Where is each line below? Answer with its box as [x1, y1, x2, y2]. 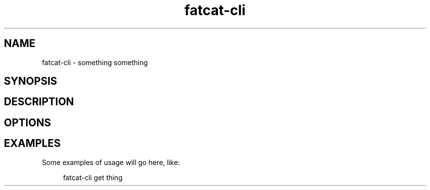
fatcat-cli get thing [63, 173, 123, 182]
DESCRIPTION [4, 95, 74, 108]
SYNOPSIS [4, 75, 57, 88]
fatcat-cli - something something [42, 58, 148, 67]
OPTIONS [4, 116, 51, 129]
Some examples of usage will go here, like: [42, 158, 180, 166]
